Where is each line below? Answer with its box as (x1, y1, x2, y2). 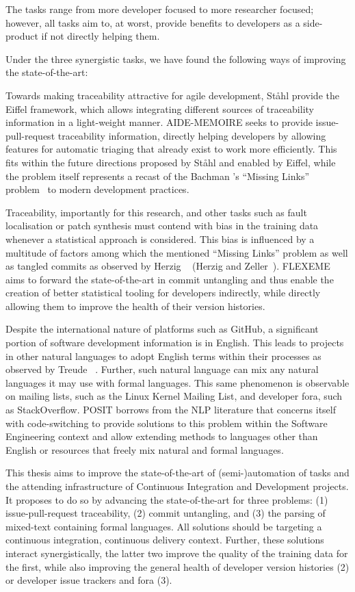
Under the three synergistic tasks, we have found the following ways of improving (5, 51, 346, 66)
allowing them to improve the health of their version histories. (5, 298, 265, 313)
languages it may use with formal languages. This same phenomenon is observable (5, 375, 350, 389)
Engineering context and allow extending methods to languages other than (5, 429, 318, 443)
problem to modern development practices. (5, 182, 189, 196)
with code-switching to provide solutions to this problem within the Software (5, 415, 328, 430)
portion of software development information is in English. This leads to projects (5, 335, 344, 350)
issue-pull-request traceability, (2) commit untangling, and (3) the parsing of (5, 506, 326, 520)
